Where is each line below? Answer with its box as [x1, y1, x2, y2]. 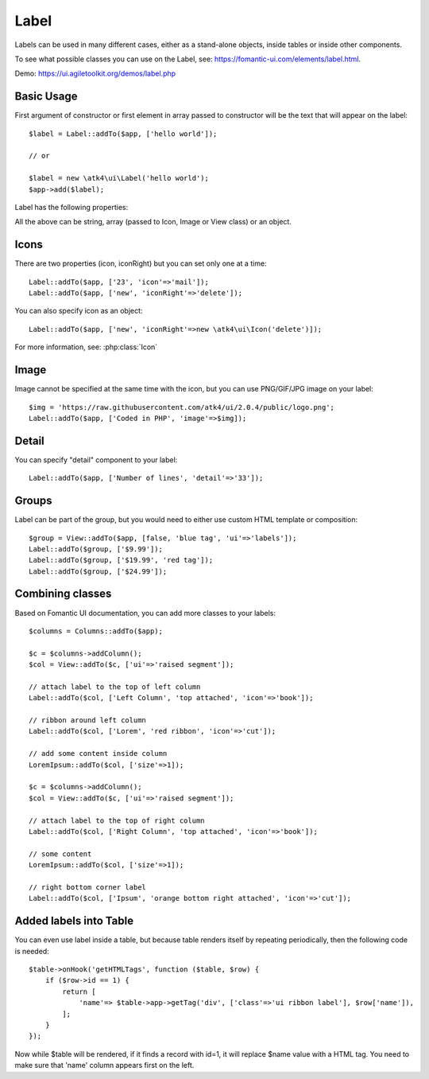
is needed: [14, 946, 49, 956]
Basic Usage [14, 90, 78, 103]
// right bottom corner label [29, 882, 147, 891]
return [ [62, 987, 96, 996]
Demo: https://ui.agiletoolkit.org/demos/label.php [14, 68, 176, 79]
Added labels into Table [14, 914, 134, 928]
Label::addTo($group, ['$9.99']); [29, 544, 163, 553]
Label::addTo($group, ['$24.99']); [29, 567, 168, 576]
